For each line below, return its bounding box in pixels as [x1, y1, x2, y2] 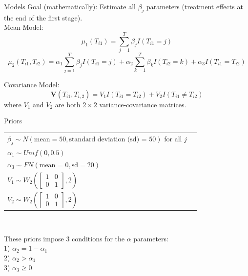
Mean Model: [4, 22, 43, 32]
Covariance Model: [4, 79, 60, 90]
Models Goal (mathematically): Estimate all [4, 1, 136, 11]
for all [164, 133, 182, 143]
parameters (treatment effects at [146, 1, 243, 11]
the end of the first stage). [4, 12, 83, 22]
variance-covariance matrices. [99, 99, 186, 109]
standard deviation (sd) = [69, 136, 147, 143]
